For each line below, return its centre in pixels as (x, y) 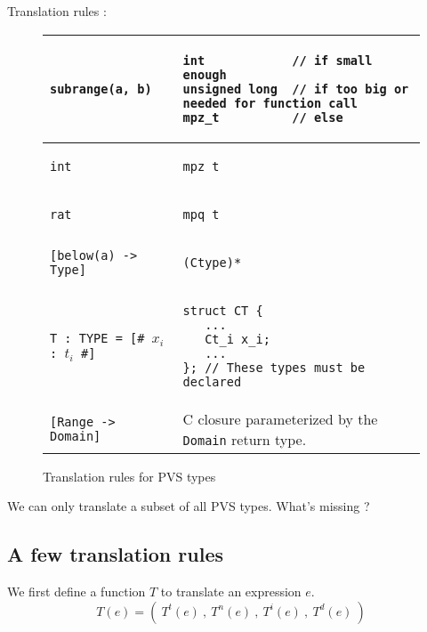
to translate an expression (231, 591)
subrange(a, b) (101, 89)
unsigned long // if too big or (296, 89)
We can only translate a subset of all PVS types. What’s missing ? (189, 506)
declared (212, 381)
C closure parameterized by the (280, 418)
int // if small (278, 60)
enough (205, 74)
